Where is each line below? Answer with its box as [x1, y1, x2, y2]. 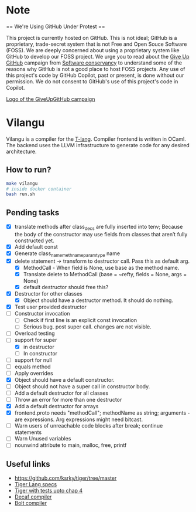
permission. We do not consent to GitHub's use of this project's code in [6, 77, 178, 85]
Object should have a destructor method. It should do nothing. [23, 297, 174, 304]
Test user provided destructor [14, 303, 87, 311]
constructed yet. [14, 237, 54, 244]
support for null [14, 356, 52, 364]
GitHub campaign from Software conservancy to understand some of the [6, 59, 183, 66]
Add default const [14, 243, 59, 250]
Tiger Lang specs [14, 481, 57, 488]
